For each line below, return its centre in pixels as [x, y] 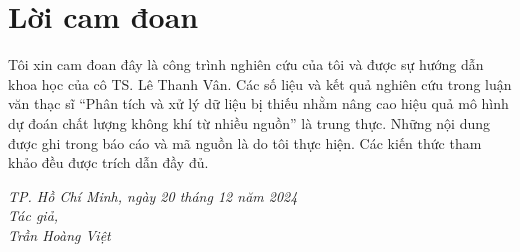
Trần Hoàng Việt [59, 234]
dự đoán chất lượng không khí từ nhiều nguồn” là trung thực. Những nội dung [249, 122]
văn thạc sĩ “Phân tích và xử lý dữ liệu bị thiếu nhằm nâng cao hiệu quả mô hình [258, 103]
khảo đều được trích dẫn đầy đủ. [108, 162]
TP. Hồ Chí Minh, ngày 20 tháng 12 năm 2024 [153, 195]
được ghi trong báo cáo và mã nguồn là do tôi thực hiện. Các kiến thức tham [245, 142]
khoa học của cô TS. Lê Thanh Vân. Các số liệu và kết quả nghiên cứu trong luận [260, 83]
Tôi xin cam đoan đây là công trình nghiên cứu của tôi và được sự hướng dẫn [246, 64]
